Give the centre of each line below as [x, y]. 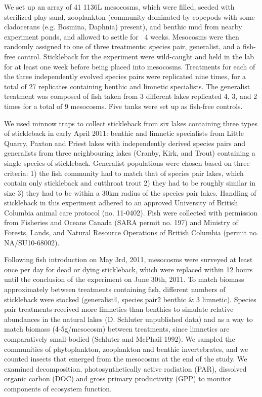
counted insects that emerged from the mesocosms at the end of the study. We [126, 359]
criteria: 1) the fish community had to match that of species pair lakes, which [124, 173]
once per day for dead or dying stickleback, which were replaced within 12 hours [128, 269]
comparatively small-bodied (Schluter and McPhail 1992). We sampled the [120, 339]
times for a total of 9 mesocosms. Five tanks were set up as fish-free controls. [123, 106]
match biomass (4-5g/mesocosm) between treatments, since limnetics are [117, 329]
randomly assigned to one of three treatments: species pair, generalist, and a [122, 46]
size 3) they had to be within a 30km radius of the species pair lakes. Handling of [130, 192]
